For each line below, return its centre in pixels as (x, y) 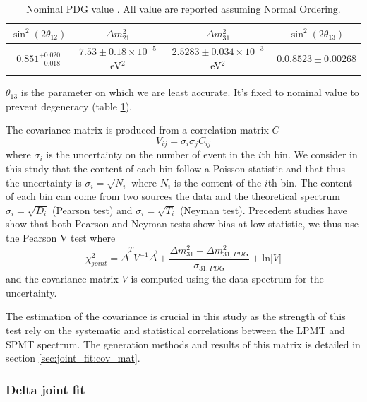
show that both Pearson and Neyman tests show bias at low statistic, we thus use (182, 224)
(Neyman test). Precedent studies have (263, 209)
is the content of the (218, 182)
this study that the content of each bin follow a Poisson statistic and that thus (176, 168)
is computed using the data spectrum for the (227, 279)
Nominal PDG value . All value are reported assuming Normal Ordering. (183, 8)
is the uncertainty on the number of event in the (151, 154)
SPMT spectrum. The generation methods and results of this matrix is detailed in (183, 344)
